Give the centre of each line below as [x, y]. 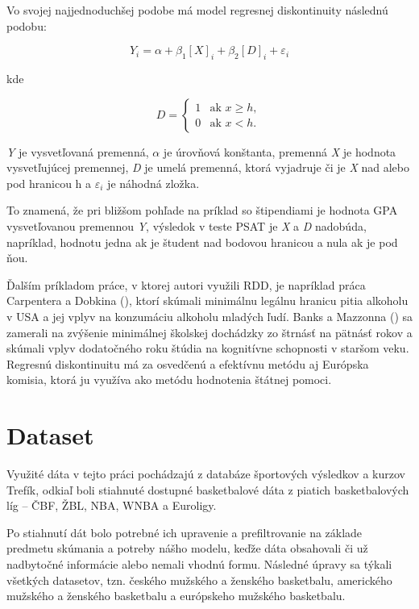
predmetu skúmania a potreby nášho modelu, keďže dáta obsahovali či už [187, 548]
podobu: [27, 25]
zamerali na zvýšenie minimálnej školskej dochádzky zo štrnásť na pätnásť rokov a [209, 332]
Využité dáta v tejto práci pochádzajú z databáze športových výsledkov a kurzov [206, 474]
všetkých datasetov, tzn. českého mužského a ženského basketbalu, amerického [199, 580]
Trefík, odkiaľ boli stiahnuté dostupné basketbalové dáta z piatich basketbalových [208, 489]
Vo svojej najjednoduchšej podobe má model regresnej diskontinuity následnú [197, 10]
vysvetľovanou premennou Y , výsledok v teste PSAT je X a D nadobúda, [187, 225]
